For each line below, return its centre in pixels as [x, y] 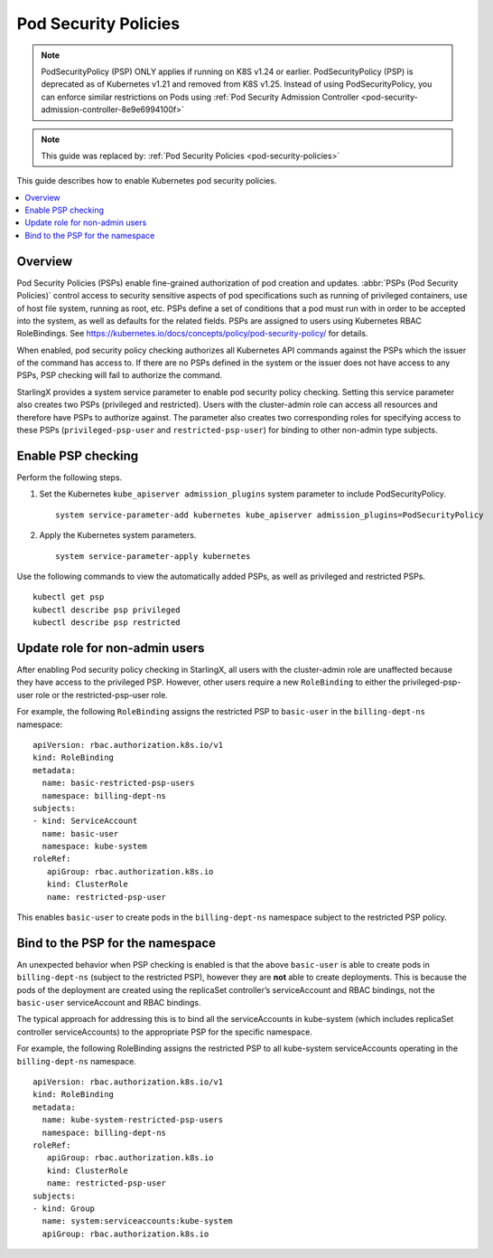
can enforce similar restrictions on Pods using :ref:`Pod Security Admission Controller [200, 97]
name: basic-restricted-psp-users [118, 783]
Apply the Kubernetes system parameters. [118, 535]
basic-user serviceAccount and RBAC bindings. [109, 1003]
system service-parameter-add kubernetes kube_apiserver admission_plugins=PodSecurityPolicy [270, 515]
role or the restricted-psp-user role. [102, 695]
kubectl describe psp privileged [107, 610]
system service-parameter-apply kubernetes [153, 556]
